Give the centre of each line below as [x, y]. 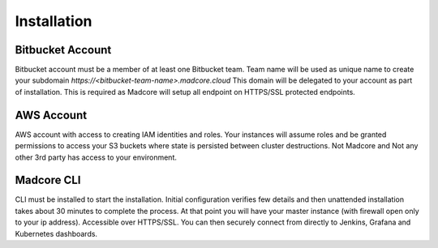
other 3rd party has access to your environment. [96, 157]
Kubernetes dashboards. [56, 233]
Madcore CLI [48, 180]
